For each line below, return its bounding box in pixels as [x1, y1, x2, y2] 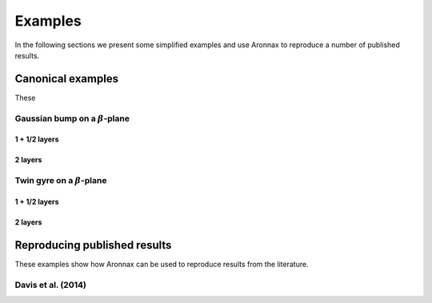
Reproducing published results [14, 238, 172, 252]
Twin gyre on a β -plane [14, 175, 107, 186]
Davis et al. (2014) [14, 279, 87, 290]
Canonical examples [14, 72, 119, 86]
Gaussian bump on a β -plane [14, 113, 130, 124]
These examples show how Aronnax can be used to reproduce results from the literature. [14, 259, 309, 269]
